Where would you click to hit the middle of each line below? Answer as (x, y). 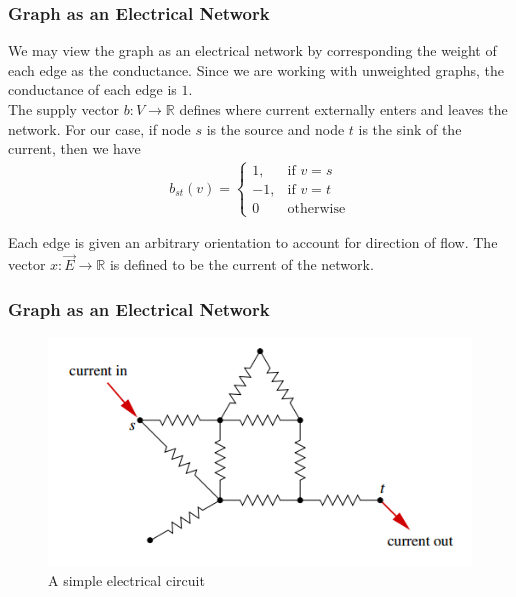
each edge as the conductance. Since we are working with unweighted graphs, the (256, 69)
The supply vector (63, 109)
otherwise (316, 209)
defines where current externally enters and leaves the (343, 109)
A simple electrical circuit (126, 579)
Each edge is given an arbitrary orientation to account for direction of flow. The (253, 242)
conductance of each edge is (92, 89)
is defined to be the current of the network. (241, 264)
